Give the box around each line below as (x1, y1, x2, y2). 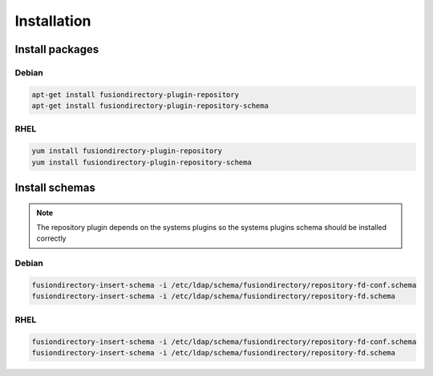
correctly (36, 233, 67, 244)
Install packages (14, 42, 99, 56)
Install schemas (14, 181, 95, 195)
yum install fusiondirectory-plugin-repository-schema (31, 157, 252, 167)
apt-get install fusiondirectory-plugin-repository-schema (31, 101, 269, 111)
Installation (14, 12, 91, 30)
